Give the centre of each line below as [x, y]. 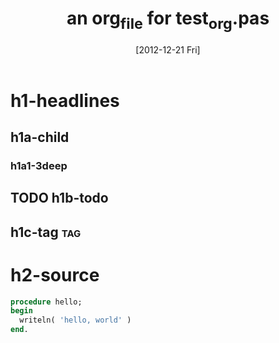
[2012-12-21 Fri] [168, 49]
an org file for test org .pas [168, 20]
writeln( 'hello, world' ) [75, 320]
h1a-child [40, 137]
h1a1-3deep [39, 165]
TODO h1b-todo [59, 198]
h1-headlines [65, 100]
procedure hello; [46, 302]
